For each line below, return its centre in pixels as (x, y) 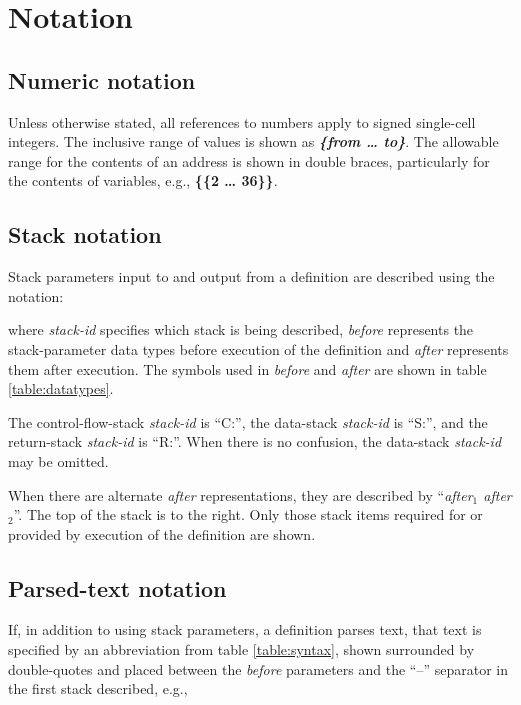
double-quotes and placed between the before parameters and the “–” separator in (258, 668)
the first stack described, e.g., (98, 688)
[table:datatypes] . (61, 388)
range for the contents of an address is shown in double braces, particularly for (249, 160)
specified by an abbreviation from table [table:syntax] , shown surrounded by (241, 649)
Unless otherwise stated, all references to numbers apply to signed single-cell (242, 121)
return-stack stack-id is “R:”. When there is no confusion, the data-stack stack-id (255, 441)
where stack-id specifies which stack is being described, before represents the (241, 329)
